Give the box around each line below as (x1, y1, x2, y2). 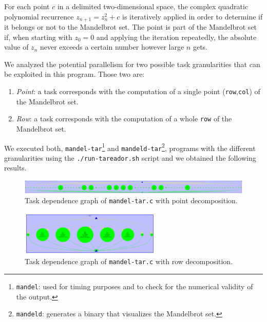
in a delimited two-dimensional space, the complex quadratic (57, 1, 249, 11)
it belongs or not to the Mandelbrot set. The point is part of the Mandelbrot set (4, 22, 257, 32)
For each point (4, 1, 50, 11)
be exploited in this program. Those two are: (4, 69, 145, 79)
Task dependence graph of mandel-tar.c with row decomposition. (25, 256, 233, 267)
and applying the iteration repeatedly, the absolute (96, 31, 257, 42)
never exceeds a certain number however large (40, 41, 184, 52)
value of (4, 41, 29, 52)
